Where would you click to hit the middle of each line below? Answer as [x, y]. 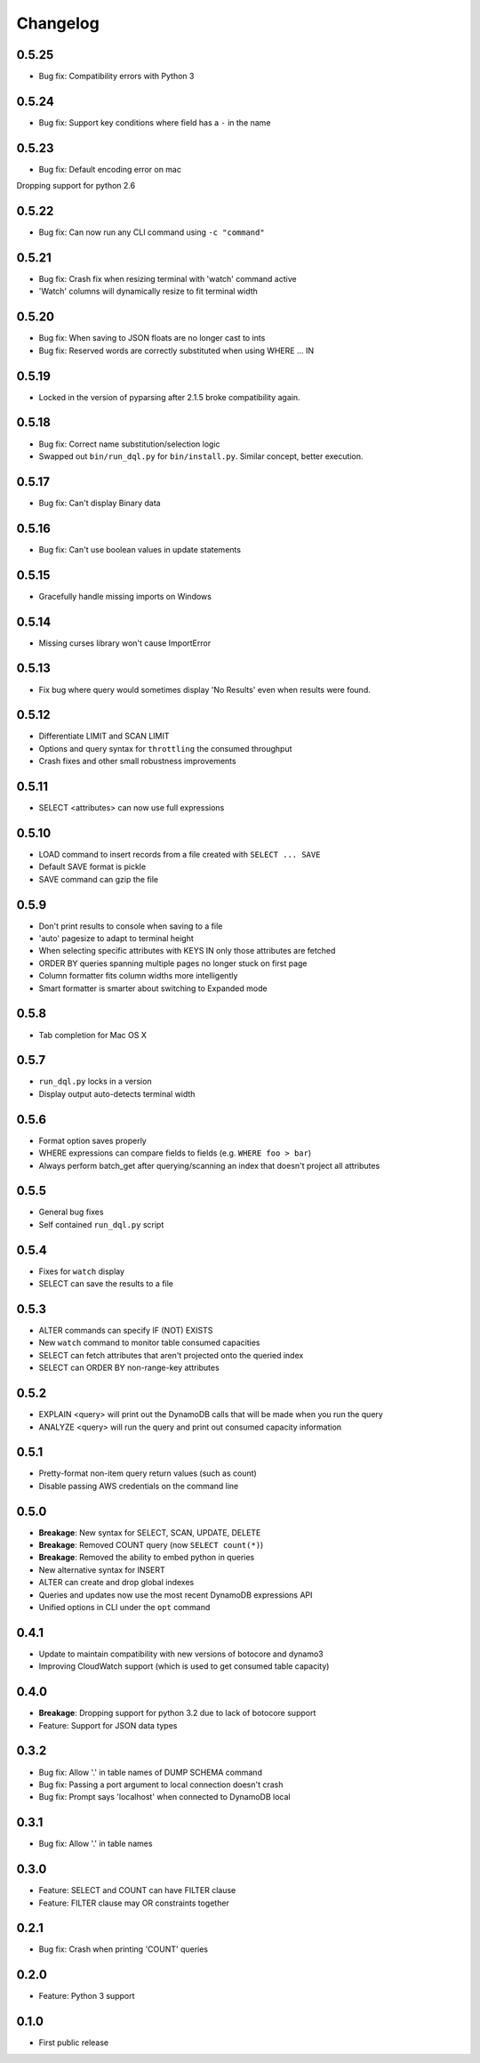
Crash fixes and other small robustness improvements [137, 762]
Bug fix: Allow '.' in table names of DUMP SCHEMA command [150, 1772]
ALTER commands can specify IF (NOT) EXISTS [126, 1331]
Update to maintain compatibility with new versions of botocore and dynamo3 [181, 1654]
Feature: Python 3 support [87, 1996]
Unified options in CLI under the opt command [124, 1608]
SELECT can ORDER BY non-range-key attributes [129, 1368]
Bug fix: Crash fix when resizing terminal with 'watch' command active [168, 279]
